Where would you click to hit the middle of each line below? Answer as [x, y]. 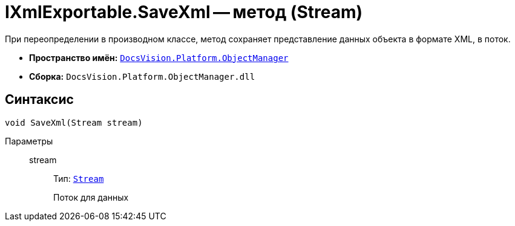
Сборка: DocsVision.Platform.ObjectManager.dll [142, 76]
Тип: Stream [79, 178]
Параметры [29, 141]
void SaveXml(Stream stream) [74, 122]
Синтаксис [39, 100]
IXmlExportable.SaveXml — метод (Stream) [184, 12]
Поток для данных [91, 197]
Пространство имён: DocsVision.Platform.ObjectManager [159, 57]
